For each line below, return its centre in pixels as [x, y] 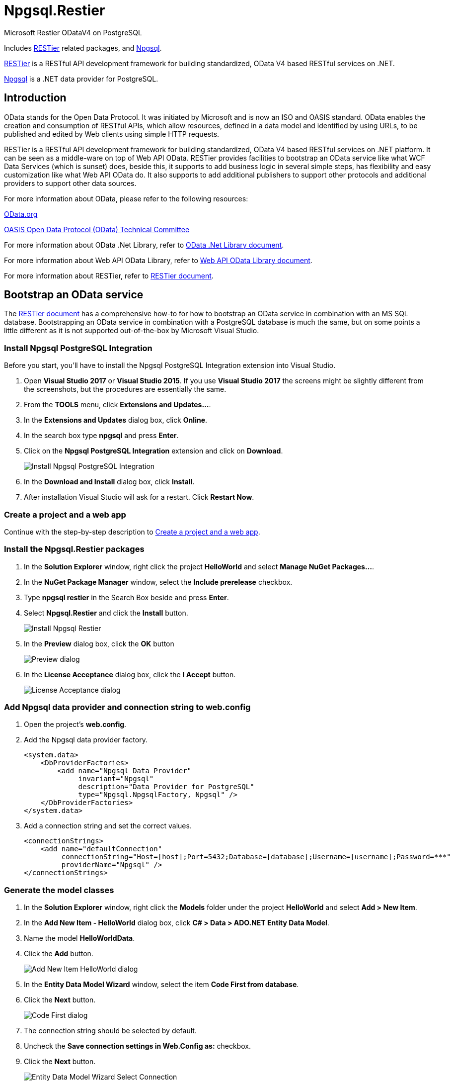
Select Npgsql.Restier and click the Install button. [106, 613]
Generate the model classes [59, 890]
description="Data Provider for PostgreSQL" [166, 787]
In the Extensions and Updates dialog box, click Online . [116, 420]
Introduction [35, 98]
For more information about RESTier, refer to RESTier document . [109, 275]
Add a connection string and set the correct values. [108, 826]
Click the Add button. [59, 954]
